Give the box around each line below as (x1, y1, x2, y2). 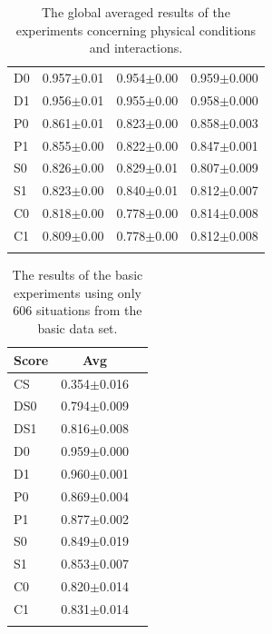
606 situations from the (13, 301, 142, 320)
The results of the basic (12, 265, 143, 284)
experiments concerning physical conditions (15, 20, 257, 39)
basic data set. (37, 319, 118, 338)
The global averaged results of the (41, 3, 230, 21)
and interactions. (89, 38, 183, 57)
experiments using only (13, 282, 141, 302)
